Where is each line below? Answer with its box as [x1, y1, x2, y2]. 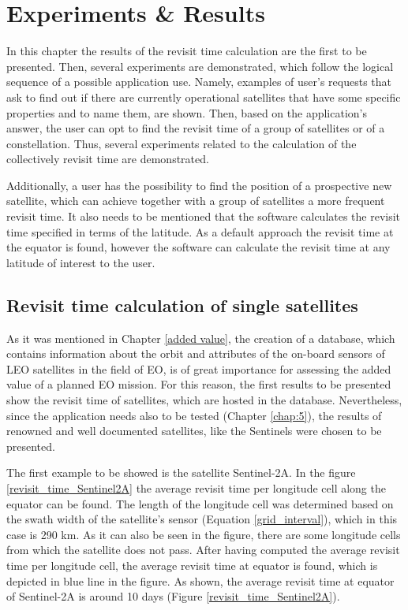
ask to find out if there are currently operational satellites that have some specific [6, 88, 401, 105]
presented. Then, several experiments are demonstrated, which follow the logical [6, 58, 394, 74]
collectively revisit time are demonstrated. [6, 151, 209, 167]
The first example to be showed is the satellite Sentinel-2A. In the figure [6, 464, 356, 481]
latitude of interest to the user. [6, 254, 155, 270]
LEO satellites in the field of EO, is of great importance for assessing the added [6, 360, 391, 377]
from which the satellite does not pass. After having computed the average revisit [6, 541, 400, 558]
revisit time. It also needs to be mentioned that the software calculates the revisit [6, 208, 401, 225]
